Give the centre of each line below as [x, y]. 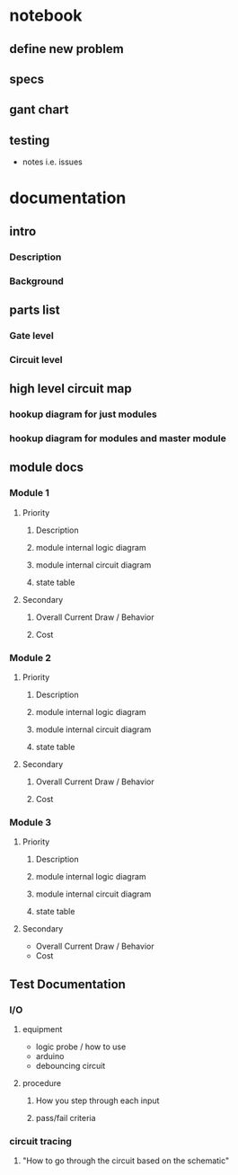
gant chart [39, 110]
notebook [46, 16]
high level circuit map [71, 389]
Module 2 [31, 658]
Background [37, 281]
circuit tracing [40, 1141]
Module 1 [29, 493]
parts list [35, 309]
